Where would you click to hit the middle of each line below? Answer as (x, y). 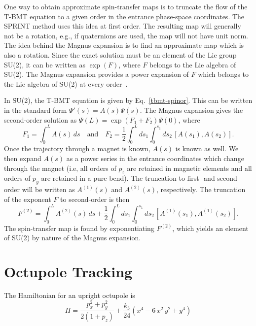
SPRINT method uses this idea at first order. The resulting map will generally (123, 26)
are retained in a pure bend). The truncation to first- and (128, 178)
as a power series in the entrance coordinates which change (155, 158)
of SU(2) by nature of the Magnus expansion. (73, 238)
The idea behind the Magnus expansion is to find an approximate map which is (124, 45)
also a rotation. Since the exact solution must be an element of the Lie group (120, 54)
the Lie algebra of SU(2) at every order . (66, 83)
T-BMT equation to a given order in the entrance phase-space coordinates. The (124, 16)
